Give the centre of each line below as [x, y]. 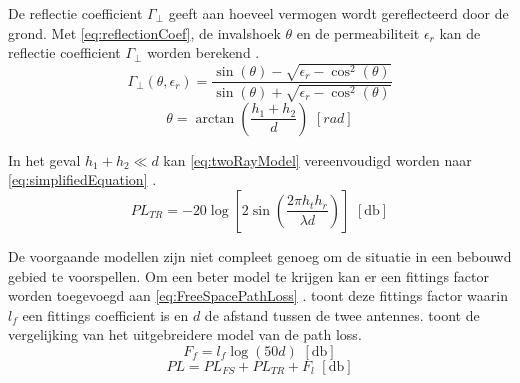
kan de [460, 32]
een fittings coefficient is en [105, 314]
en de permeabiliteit [358, 32]
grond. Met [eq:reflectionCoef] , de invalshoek [144, 32]
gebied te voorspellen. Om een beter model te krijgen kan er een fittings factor [248, 275]
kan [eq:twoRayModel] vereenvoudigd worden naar [317, 159]
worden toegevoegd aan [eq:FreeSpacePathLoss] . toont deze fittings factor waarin [258, 295]
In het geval [44, 159]
